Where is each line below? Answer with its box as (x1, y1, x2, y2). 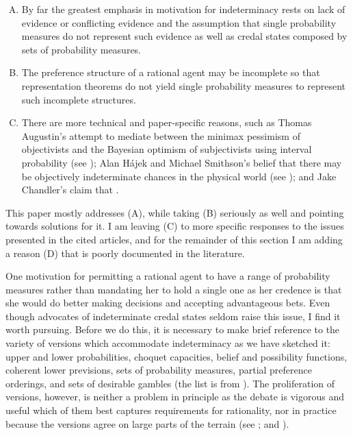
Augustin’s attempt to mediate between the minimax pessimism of (21, 128, 300, 143)
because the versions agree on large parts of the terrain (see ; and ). (5, 416, 289, 431)
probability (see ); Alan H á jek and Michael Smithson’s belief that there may (21, 155, 342, 169)
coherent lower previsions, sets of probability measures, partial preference (5, 363, 312, 377)
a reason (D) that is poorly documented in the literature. (5, 245, 245, 260)
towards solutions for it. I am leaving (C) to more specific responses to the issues (5, 219, 344, 233)
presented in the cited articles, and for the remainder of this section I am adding (5, 232, 343, 246)
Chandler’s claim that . (21, 182, 119, 197)
